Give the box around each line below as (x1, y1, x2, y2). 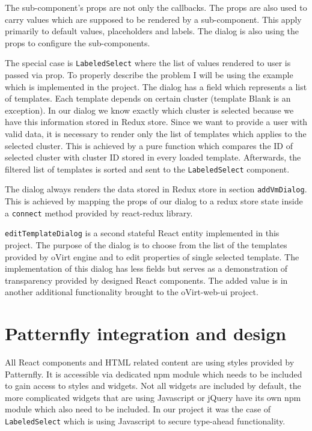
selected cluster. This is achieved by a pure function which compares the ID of (5, 139, 293, 151)
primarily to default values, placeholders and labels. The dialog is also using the (5, 25, 299, 37)
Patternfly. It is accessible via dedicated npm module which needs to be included (5, 367, 302, 380)
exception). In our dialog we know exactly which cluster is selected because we (5, 103, 294, 116)
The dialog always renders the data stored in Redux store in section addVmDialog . (5, 183, 307, 195)
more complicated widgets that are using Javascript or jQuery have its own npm (5, 391, 301, 403)
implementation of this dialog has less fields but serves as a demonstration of (5, 262, 288, 275)
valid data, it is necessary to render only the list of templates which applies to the (5, 127, 307, 139)
